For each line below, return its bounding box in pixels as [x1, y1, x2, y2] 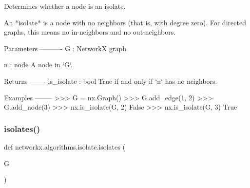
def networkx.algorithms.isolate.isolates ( [4, 141, 125, 151]
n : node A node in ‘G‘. [4, 59, 73, 70]
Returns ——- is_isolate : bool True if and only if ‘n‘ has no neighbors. [4, 75, 217, 86]
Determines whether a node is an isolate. [4, 1, 126, 11]
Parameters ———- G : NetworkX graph [4, 43, 126, 53]
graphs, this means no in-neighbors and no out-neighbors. [4, 27, 176, 37]
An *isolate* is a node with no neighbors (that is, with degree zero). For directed [4, 17, 246, 27]
